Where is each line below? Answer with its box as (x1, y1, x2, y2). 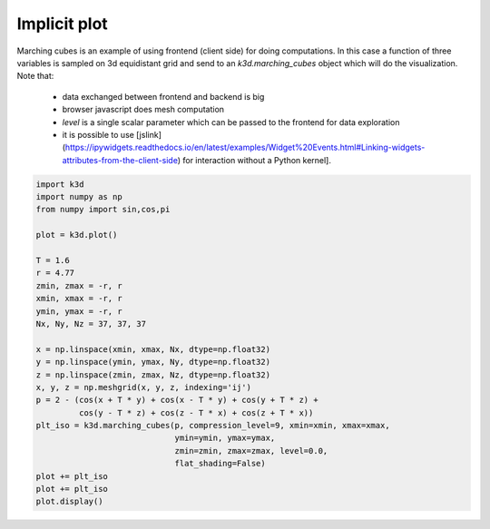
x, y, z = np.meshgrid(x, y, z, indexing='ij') (35, 382, 251, 392)
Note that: (16, 71, 54, 82)
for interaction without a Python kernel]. (182, 154, 331, 165)
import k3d (35, 179, 84, 190)
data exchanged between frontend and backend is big (62, 91, 265, 102)
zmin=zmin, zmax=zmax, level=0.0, (174, 446, 328, 456)
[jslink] (136, 129, 162, 140)
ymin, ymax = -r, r (35, 306, 122, 317)
